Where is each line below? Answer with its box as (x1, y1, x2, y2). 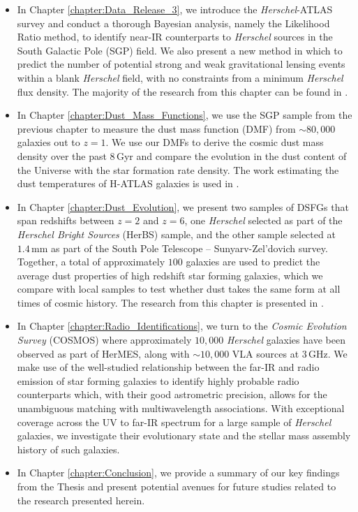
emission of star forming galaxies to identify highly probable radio (17, 373, 299, 388)
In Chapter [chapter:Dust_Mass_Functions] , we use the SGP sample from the (17, 108, 352, 122)
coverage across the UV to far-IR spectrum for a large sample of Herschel (17, 414, 331, 429)
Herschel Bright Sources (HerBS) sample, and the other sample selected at (17, 226, 336, 241)
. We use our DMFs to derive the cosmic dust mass (105, 135, 324, 149)
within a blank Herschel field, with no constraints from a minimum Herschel (17, 70, 343, 85)
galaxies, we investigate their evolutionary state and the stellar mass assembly (17, 428, 351, 443)
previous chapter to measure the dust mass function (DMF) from (17, 121, 296, 136)
